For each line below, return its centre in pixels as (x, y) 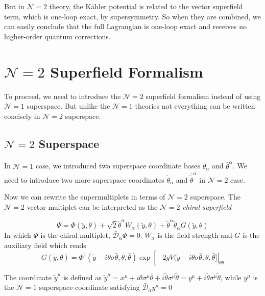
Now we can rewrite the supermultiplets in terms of (85, 197)
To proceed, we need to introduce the (63, 96)
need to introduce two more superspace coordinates (84, 179)
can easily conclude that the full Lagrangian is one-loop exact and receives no (125, 26)
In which (18, 235)
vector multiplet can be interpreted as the (92, 207)
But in (14, 6)
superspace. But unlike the (68, 106)
